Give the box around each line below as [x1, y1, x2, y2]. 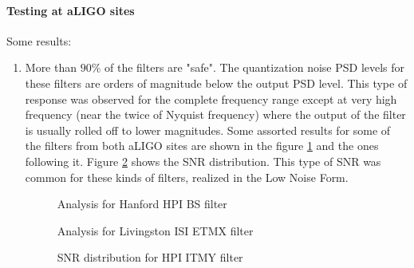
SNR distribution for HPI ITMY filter [57, 249, 243, 266]
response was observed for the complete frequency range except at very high [25, 90, 397, 107]
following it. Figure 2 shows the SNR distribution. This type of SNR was [25, 152, 381, 169]
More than [25, 59, 77, 76]
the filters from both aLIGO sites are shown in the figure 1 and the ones [25, 137, 379, 154]
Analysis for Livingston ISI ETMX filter [57, 222, 254, 238]
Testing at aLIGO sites [6, 2, 135, 18]
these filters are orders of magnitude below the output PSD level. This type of [25, 74, 408, 91]
